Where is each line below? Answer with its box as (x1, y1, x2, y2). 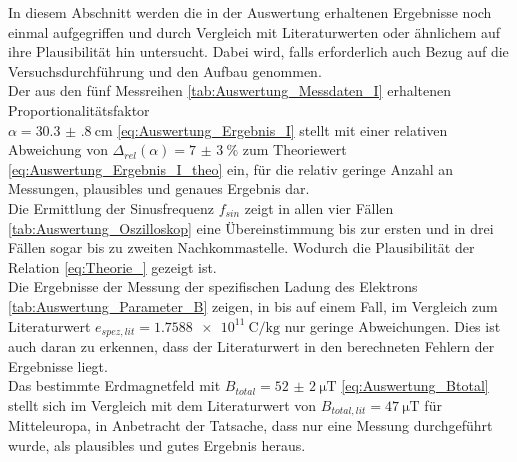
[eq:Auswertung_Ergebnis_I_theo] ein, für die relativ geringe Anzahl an (8, 158, 454, 179)
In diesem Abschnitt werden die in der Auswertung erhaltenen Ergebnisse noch (8, 2, 492, 22)
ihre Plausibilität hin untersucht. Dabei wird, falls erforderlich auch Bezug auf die (8, 41, 509, 62)
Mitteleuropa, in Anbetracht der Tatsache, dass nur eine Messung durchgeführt (8, 415, 493, 436)
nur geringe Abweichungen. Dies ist (284, 315, 501, 336)
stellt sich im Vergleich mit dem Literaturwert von (8, 394, 317, 415)
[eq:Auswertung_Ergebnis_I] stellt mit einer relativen (117, 119, 448, 140)
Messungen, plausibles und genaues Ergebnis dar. (8, 178, 310, 199)
